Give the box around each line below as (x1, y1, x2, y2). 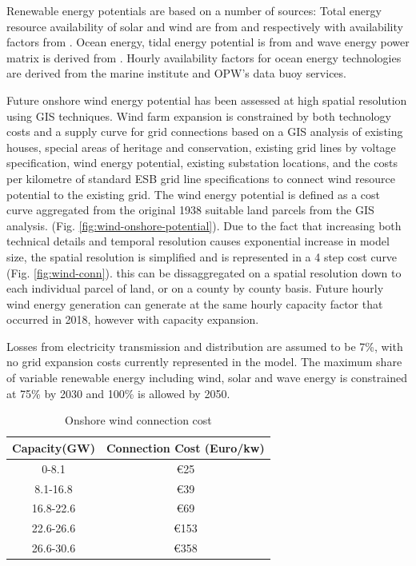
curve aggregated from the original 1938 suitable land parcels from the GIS (6, 201, 374, 218)
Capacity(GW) (12, 439, 95, 456)
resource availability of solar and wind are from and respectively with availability (6, 18, 403, 34)
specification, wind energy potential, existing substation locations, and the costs (6, 154, 398, 171)
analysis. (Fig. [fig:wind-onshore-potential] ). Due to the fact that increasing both (6, 217, 402, 233)
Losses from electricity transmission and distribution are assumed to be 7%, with (6, 337, 403, 354)
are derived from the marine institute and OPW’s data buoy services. (6, 65, 346, 82)
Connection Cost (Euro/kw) (106, 439, 265, 456)
